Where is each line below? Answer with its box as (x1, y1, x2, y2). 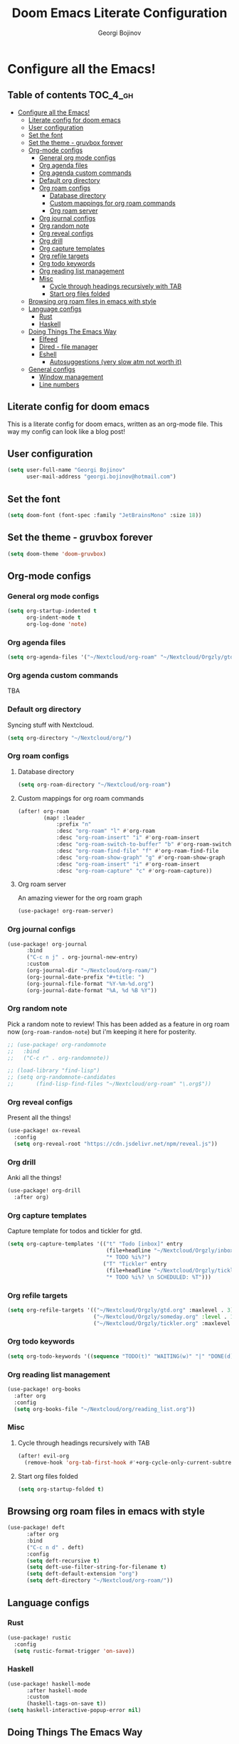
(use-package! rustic (7, 1634, 72, 1641)
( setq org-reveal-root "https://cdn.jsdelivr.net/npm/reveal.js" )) (14, 1140, 218, 1148)
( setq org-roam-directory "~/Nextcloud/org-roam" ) (17, 781, 171, 788)
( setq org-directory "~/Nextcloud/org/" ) (7, 734, 132, 741)
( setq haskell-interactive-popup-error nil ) (7, 1707, 142, 1714)
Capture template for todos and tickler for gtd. (7, 1227, 142, 1235)
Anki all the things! (7, 1174, 62, 1182)
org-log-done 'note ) (26, 620, 87, 627)
